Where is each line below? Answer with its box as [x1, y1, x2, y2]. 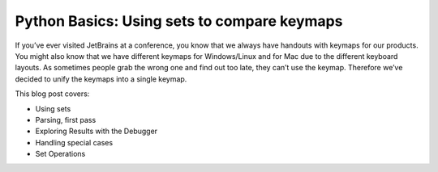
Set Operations [35, 149, 86, 159]
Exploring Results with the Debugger [35, 126, 158, 136]
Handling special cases [35, 137, 114, 147]
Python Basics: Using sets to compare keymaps [15, 12, 343, 30]
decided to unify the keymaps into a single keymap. [15, 73, 187, 84]
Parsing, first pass [35, 115, 97, 124]
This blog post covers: [15, 89, 90, 99]
